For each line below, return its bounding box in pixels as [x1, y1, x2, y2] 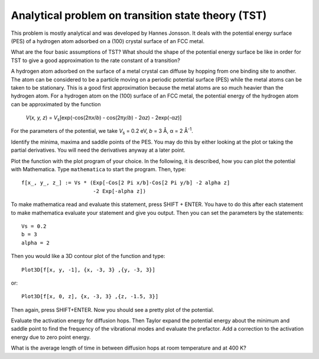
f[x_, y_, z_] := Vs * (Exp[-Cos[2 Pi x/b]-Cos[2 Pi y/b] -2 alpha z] [21, 179, 230, 186]
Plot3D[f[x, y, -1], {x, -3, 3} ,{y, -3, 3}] [21, 266, 156, 273]
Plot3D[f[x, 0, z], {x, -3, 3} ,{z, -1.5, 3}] [21, 293, 159, 300]
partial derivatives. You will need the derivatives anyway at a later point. [11, 146, 185, 154]
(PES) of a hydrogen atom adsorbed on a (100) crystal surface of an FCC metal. [11, 37, 205, 44]
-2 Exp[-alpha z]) [92, 188, 147, 194]
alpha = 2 [21, 239, 50, 246]
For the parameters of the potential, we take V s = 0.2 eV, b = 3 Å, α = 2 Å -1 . [11, 126, 193, 136]
